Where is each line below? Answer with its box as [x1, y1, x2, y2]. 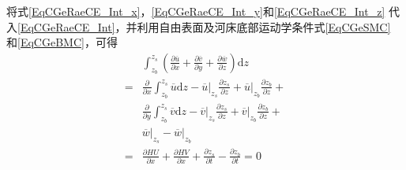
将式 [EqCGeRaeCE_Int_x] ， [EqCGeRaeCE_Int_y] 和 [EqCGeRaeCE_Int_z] [6, 3, 385, 19]
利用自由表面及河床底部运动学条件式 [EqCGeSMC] [137, 18, 391, 35]
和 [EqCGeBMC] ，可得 [6, 34, 118, 50]
